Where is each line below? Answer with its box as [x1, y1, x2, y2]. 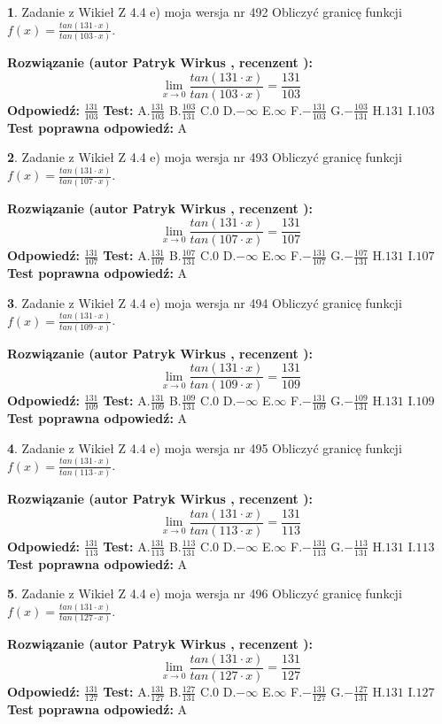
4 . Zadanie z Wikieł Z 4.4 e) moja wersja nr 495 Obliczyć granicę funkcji [7, 438, 402, 457]
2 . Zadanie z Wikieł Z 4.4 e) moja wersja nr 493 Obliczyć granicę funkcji [7, 148, 402, 166]
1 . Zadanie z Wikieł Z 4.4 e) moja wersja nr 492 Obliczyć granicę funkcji [7, 3, 402, 20]
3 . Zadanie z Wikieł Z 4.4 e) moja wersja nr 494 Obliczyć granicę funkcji [7, 293, 402, 312]
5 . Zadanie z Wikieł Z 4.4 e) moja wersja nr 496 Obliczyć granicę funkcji [7, 584, 402, 603]
